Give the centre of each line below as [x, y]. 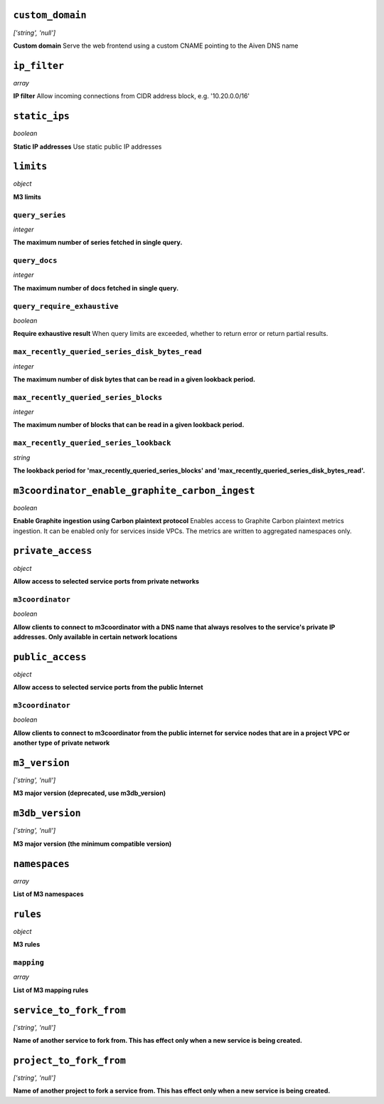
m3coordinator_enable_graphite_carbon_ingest [134, 490]
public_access [50, 657]
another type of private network [62, 743]
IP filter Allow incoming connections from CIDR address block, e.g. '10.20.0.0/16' [132, 96]
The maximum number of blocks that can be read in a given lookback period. [129, 425]
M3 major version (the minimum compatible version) [92, 843]
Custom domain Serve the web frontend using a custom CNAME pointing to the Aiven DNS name [156, 46]
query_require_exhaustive [66, 306]
